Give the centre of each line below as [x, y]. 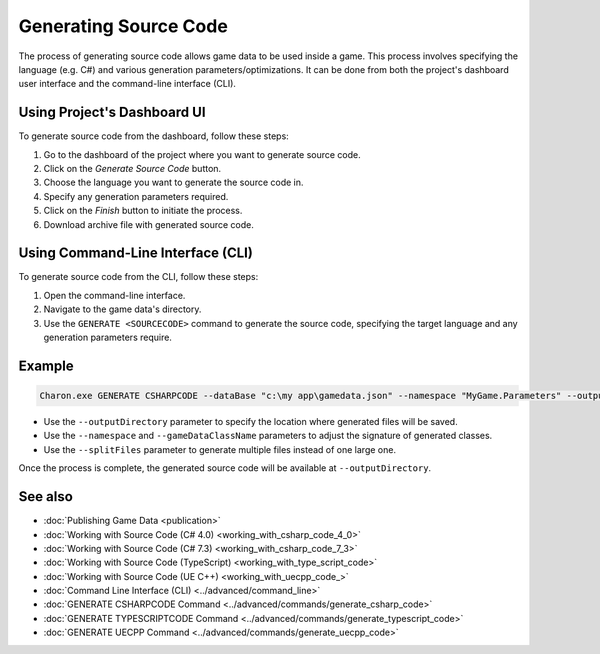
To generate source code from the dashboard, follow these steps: [153, 136]
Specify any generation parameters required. [136, 196]
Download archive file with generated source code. [149, 224]
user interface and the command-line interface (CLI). [127, 84]
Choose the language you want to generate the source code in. [173, 182]
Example [46, 365]
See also [46, 496]
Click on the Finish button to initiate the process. [143, 211]
